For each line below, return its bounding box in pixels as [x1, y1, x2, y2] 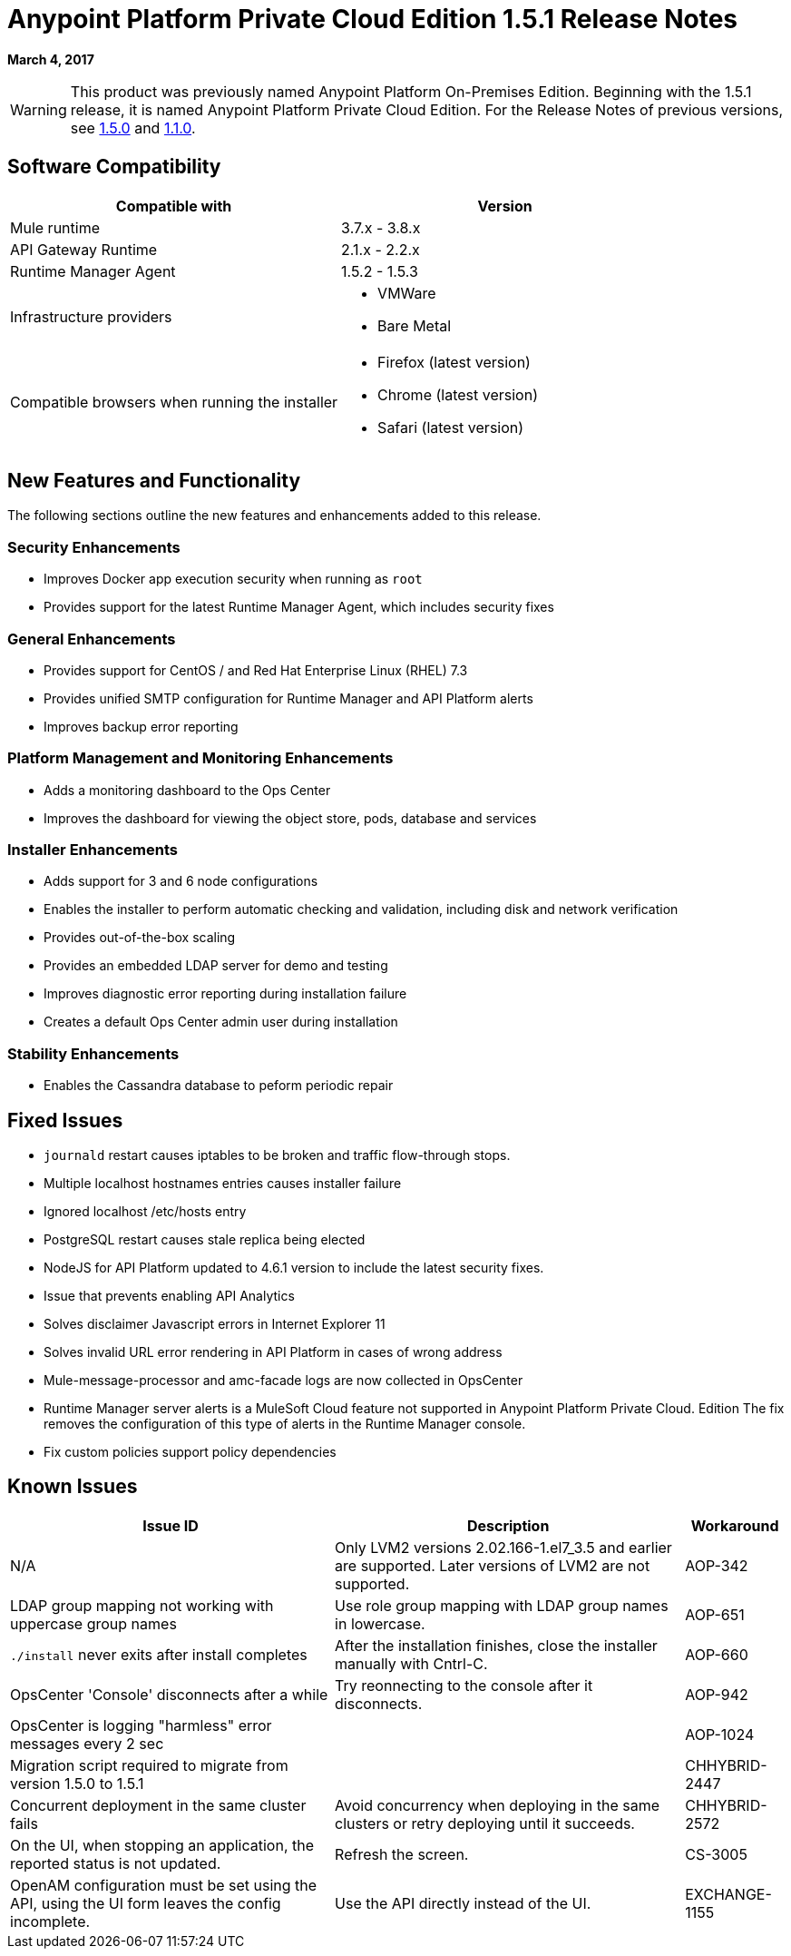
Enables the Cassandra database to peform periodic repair [44, 1077, 394, 1094]
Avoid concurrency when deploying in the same [335, 1795, 660, 1814]
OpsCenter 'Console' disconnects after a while [10, 1685, 328, 1704]
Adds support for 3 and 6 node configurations [44, 873, 318, 890]
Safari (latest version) [377, 418, 524, 437]
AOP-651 [685, 1605, 745, 1624]
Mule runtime [10, 218, 101, 237]
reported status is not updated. [10, 1853, 221, 1872]
